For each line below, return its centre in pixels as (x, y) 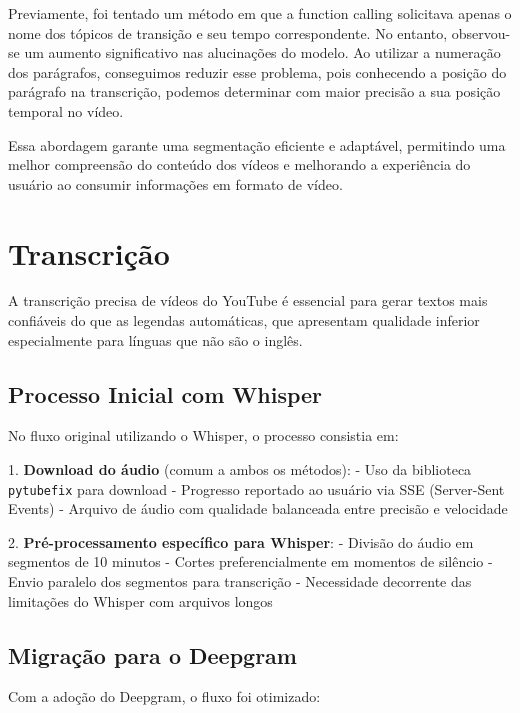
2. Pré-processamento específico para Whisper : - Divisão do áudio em (241, 541)
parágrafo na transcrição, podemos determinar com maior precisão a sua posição (254, 91)
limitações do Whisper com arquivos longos (140, 600)
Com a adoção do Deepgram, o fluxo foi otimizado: (164, 696)
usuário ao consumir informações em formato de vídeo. (175, 183)
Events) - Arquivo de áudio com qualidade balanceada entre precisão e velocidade (258, 508)
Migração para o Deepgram (152, 654)
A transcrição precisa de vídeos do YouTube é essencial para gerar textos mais (248, 300)
